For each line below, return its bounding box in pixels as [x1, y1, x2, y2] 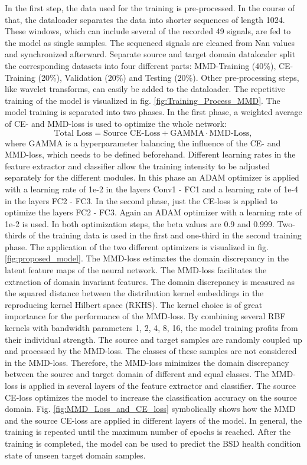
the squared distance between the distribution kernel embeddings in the [5, 287, 264, 299]
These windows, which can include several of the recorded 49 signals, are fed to [5, 25, 291, 37]
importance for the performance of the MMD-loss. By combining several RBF [5, 310, 286, 322]
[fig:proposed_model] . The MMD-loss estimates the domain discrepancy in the [5, 252, 289, 264]
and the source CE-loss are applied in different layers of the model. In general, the [5, 414, 302, 426]
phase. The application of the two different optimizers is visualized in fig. [5, 240, 269, 253]
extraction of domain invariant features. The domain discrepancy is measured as [5, 275, 295, 287]
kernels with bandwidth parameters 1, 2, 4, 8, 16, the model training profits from [5, 322, 298, 334]
